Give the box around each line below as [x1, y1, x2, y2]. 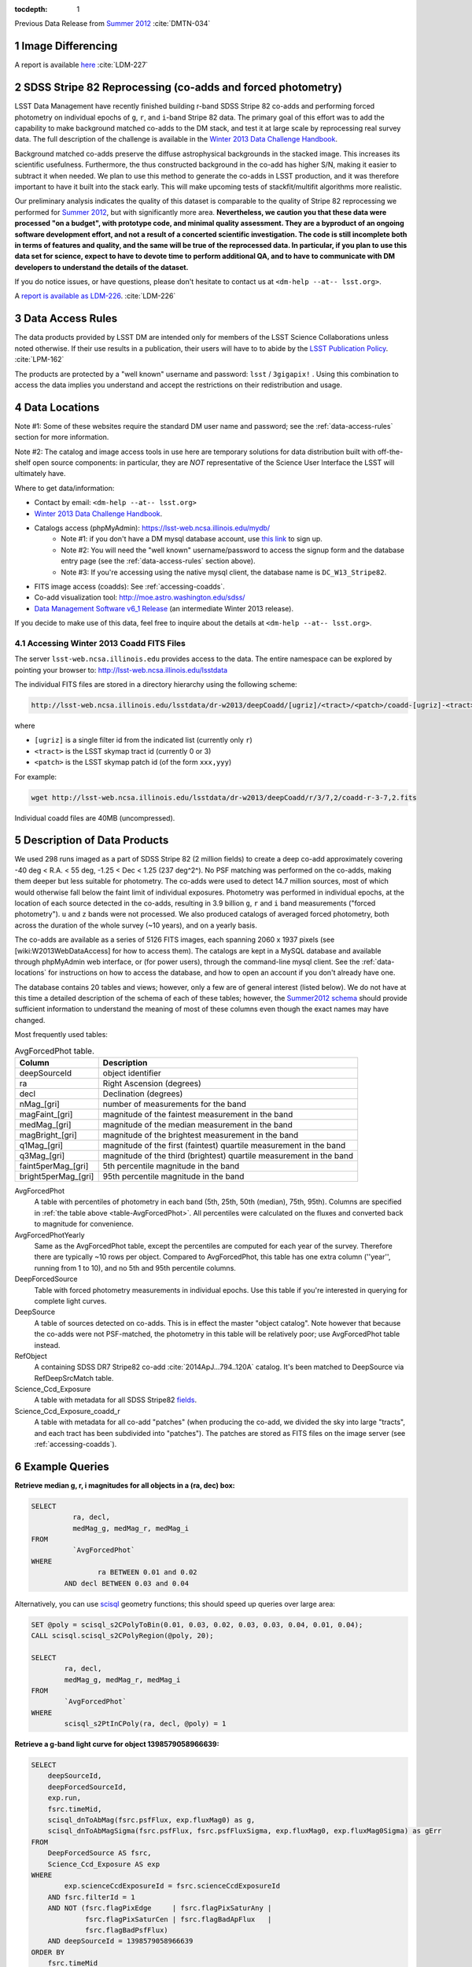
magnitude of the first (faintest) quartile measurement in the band [102, 1140, 346, 1151]
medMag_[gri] [19, 1120, 72, 1131]
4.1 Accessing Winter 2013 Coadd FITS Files [14, 637, 186, 648]
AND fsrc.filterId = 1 [47, 1892, 135, 1902]
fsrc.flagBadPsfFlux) [85, 1925, 168, 1935]
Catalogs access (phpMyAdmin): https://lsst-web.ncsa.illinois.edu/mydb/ [34, 523, 271, 533]
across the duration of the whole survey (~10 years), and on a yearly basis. [14, 921, 257, 930]
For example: [14, 772, 57, 781]
